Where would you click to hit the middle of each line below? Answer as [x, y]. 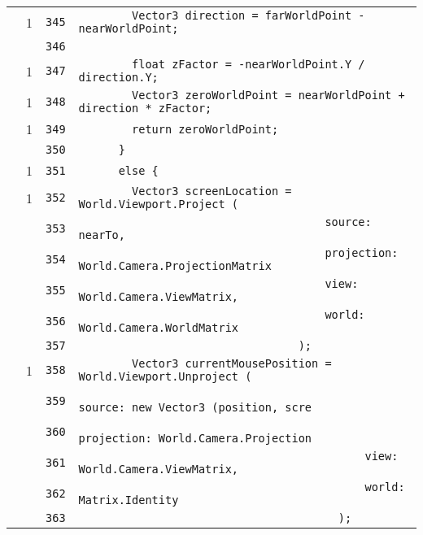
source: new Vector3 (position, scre [195, 407]
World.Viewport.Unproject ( [165, 376]
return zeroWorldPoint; [205, 129]
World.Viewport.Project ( [158, 204]
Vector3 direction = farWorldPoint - [249, 15]
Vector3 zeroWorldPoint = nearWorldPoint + [268, 95]
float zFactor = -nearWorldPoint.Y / [249, 64]
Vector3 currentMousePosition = [232, 363]
